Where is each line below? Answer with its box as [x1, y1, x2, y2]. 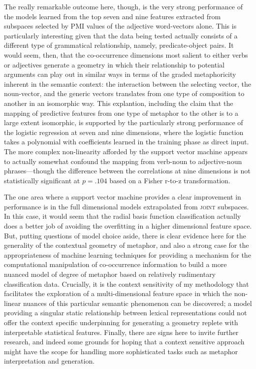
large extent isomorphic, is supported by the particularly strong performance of [4, 117, 243, 128]
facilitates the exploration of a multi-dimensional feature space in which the [4, 288, 232, 299]
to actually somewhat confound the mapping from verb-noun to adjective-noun [4, 156, 242, 166]
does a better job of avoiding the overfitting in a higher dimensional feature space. [4, 221, 252, 231]
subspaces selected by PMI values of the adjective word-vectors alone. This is [4, 21, 237, 31]
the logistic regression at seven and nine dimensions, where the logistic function [4, 127, 244, 137]
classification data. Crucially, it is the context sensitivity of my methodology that [4, 278, 249, 289]
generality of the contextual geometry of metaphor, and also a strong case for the [4, 240, 249, 250]
